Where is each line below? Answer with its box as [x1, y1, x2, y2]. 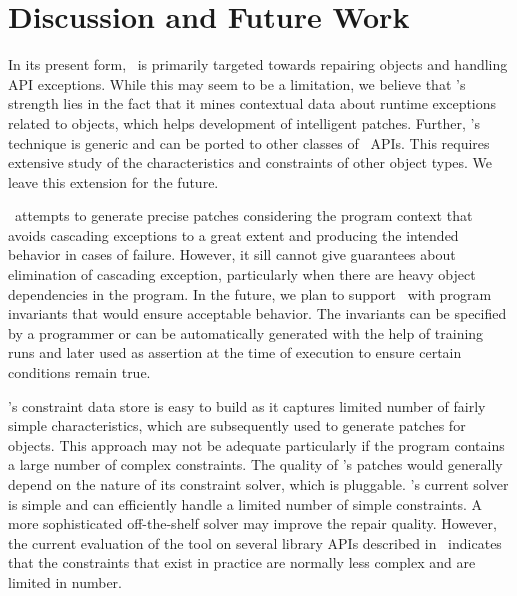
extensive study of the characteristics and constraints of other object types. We [8, 152, 493, 173]
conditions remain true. [8, 362, 151, 383]
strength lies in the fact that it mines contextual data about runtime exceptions [8, 93, 497, 114]
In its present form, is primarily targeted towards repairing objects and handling [8, 54, 508, 75]
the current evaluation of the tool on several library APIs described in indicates [8, 532, 502, 553]
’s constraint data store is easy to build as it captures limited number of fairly [8, 395, 486, 416]
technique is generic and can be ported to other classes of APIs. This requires [8, 132, 490, 153]
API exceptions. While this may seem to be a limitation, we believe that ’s [8, 73, 466, 94]
